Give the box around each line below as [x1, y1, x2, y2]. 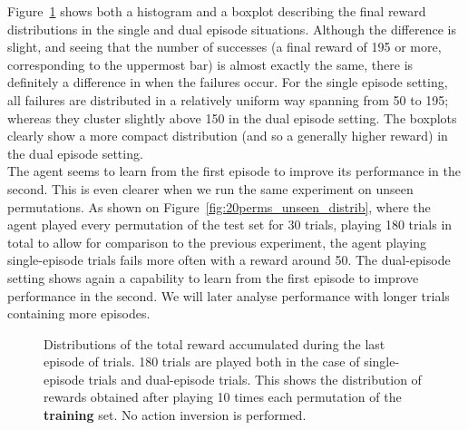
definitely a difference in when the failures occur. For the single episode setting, [7, 73, 448, 92]
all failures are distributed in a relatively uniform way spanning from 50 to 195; [7, 90, 449, 109]
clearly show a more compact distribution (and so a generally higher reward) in [7, 126, 448, 145]
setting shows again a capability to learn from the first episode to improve [7, 268, 419, 287]
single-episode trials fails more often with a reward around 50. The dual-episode [7, 250, 451, 269]
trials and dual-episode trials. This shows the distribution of [88, 369, 422, 388]
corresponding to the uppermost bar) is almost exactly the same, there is [7, 54, 414, 73]
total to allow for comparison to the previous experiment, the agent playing [7, 232, 426, 251]
